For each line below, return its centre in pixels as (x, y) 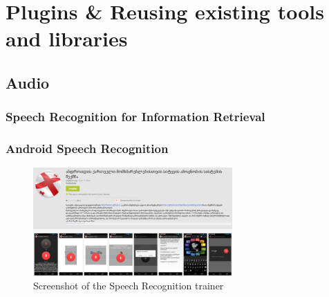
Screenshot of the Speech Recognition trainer (129, 286)
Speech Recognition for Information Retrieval (135, 117)
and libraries (67, 38)
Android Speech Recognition (87, 148)
